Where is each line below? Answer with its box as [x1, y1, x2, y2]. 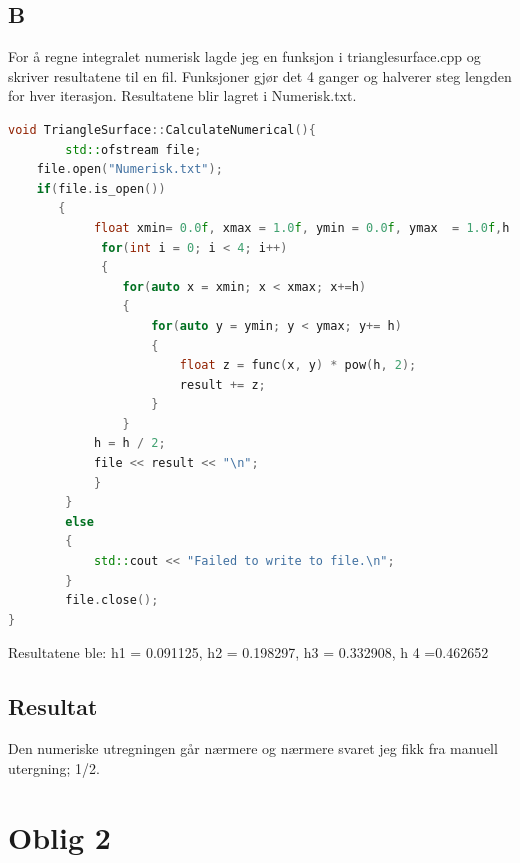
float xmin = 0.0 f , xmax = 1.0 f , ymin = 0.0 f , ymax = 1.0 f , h [93, 220, 510, 235]
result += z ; [179, 377, 266, 392]
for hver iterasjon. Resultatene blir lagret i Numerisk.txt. [8, 85, 357, 106]
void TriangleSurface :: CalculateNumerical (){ [8, 122, 316, 137]
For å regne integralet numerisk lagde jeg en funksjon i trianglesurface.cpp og [8, 46, 481, 67]
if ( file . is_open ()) [36, 181, 166, 196]
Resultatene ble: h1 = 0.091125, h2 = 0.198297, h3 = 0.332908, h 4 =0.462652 [8, 642, 489, 663]
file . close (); [65, 593, 159, 608]
